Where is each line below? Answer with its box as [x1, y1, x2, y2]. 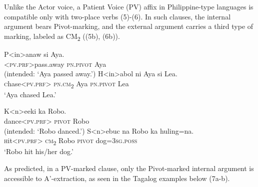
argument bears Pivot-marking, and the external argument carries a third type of [4, 21, 253, 31]
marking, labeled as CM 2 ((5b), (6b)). [4, 30, 120, 42]
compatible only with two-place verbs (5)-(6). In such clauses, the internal [4, 11, 231, 21]
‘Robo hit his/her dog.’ [4, 146, 73, 157]
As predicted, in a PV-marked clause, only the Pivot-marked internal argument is [4, 163, 254, 173]
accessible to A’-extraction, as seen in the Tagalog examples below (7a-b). [4, 173, 230, 183]
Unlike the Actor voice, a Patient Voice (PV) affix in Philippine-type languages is [4, 1, 253, 11]
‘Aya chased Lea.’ [4, 89, 56, 99]
